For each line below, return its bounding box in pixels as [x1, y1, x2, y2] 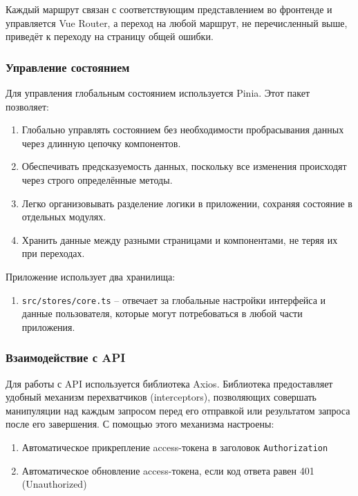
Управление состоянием [6, 58, 130, 75]
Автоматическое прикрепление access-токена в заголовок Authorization [21, 439, 328, 454]
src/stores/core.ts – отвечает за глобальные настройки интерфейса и [21, 292, 326, 307]
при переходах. [21, 246, 85, 260]
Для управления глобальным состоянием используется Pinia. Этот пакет [6, 86, 310, 99]
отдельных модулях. [21, 209, 106, 224]
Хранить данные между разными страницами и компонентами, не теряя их [21, 232, 338, 247]
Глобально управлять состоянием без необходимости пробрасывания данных [21, 122, 344, 137]
